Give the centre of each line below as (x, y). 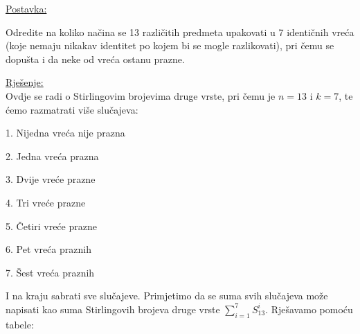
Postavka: (26, 8)
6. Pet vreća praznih (48, 249)
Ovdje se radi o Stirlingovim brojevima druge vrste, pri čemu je (141, 95)
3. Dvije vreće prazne (51, 179)
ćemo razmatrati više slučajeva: (72, 109)
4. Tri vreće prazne (46, 202)
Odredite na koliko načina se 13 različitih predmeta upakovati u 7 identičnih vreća (180, 32)
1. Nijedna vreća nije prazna (65, 133)
